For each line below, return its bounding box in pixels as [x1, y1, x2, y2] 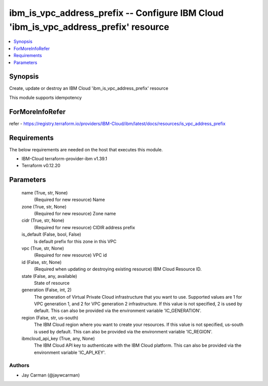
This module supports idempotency [9, 94, 82, 100]
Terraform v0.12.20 [21, 163, 61, 169]
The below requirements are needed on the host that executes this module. [9, 146, 163, 152]
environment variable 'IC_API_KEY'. [34, 349, 106, 355]
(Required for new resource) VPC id [34, 252, 107, 258]
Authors [9, 362, 30, 369]
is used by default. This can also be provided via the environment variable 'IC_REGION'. [34, 328, 213, 334]
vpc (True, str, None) [21, 245, 65, 251]
